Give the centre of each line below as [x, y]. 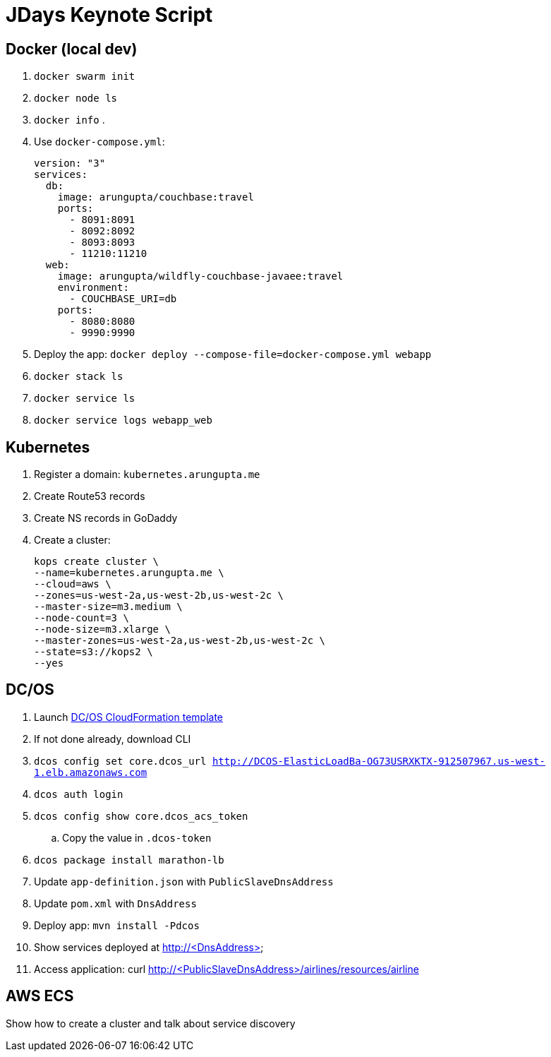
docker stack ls [79, 377]
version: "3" [70, 163]
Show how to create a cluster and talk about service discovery [151, 1023]
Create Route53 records [90, 496]
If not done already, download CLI [113, 739]
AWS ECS [40, 996]
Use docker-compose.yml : [99, 142]
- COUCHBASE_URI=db [123, 299]
